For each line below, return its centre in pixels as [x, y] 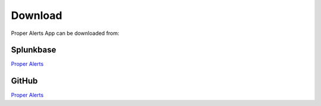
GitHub [24, 81]
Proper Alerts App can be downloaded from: [65, 33]
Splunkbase [34, 50]
